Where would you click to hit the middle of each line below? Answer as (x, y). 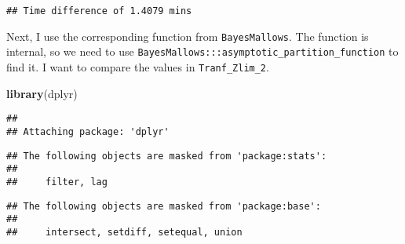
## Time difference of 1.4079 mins (99, 11)
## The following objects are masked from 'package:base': (164, 206)
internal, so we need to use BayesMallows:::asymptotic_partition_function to (202, 51)
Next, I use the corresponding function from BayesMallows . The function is (188, 36)
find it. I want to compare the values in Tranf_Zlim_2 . (138, 66)
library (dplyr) (42, 93)
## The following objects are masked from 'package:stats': (167, 156)
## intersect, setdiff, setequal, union (124, 232)
